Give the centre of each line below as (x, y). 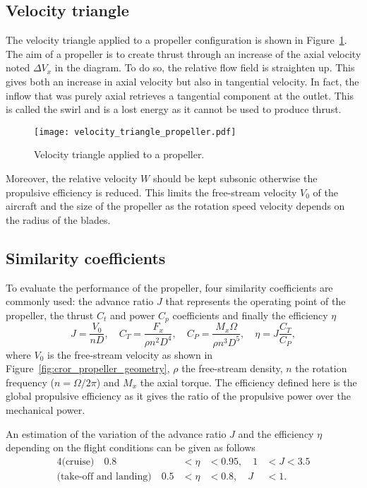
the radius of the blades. (58, 219)
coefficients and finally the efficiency (250, 315)
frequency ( (30, 382)
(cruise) (78, 462)
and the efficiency (276, 433)
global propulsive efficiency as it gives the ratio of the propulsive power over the (178, 396)
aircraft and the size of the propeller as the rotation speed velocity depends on (175, 206)
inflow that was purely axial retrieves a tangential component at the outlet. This (180, 95)
